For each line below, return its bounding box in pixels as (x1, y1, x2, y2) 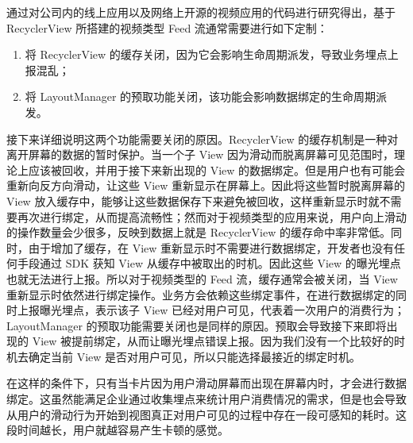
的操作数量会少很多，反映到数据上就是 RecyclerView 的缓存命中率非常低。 (6, 224, 391, 241)
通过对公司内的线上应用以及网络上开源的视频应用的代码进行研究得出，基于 (6, 4, 396, 20)
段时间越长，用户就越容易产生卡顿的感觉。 (6, 422, 229, 438)
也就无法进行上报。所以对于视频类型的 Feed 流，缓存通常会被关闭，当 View (6, 270, 398, 287)
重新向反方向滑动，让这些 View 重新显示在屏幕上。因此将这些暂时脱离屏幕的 (6, 177, 406, 194)
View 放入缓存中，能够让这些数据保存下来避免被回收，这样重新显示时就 (6, 192, 380, 209)
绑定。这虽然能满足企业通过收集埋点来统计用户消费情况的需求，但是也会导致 (6, 391, 407, 407)
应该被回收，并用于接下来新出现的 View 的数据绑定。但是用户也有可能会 (28, 161, 406, 178)
